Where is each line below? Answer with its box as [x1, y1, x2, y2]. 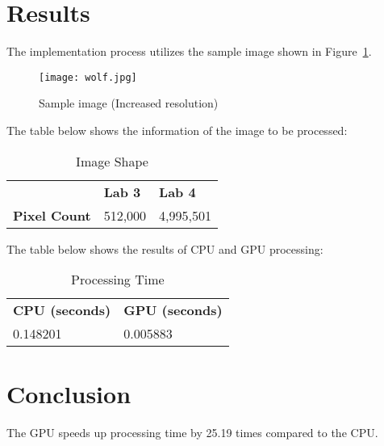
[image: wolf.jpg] [39, 71, 137, 83]
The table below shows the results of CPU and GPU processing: [6, 240, 323, 257]
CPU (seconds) [13, 301, 111, 320]
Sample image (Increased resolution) [39, 95, 219, 111]
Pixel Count [13, 205, 91, 225]
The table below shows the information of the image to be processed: [6, 121, 348, 138]
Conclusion [6, 377, 131, 410]
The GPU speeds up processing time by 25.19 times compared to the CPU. [6, 424, 378, 441]
